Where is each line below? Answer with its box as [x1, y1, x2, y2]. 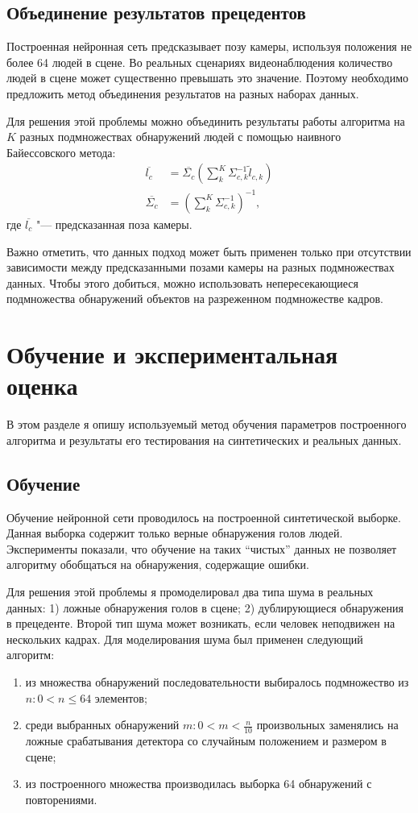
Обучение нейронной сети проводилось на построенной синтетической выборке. [6, 508, 401, 525]
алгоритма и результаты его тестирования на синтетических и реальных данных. [6, 431, 402, 448]
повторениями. [25, 790, 97, 807]
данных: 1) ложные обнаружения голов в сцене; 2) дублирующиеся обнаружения [6, 599, 404, 616]
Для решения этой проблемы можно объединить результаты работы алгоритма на [6, 112, 405, 129]
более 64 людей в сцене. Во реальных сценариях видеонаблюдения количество [6, 53, 393, 70]
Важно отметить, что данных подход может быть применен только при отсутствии [6, 243, 412, 259]
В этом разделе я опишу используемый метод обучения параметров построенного [6, 416, 407, 433]
